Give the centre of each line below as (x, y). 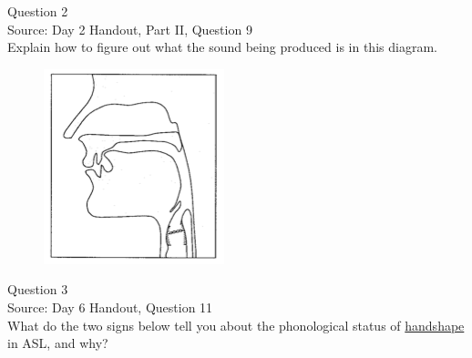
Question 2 (38, 11)
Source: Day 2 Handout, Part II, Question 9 (130, 29)
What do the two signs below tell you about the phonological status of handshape (236, 325)
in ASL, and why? (58, 343)
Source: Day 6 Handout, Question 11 (110, 307)
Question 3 (38, 289)
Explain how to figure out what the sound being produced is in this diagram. (222, 47)
